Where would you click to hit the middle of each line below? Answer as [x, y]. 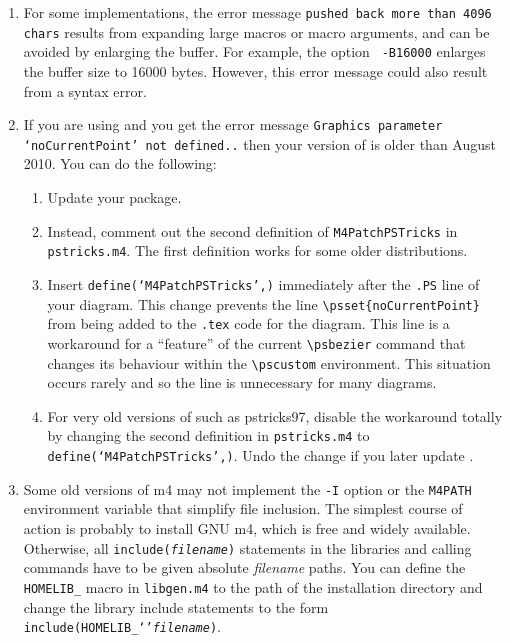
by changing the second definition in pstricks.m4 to [208, 435]
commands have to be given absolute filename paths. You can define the [244, 567]
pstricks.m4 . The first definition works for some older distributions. [257, 250]
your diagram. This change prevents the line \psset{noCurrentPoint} [263, 303]
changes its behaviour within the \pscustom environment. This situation [269, 362]
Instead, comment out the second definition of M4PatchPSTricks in [252, 230]
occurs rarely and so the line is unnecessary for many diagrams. [242, 382]
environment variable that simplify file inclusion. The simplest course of [243, 508]
